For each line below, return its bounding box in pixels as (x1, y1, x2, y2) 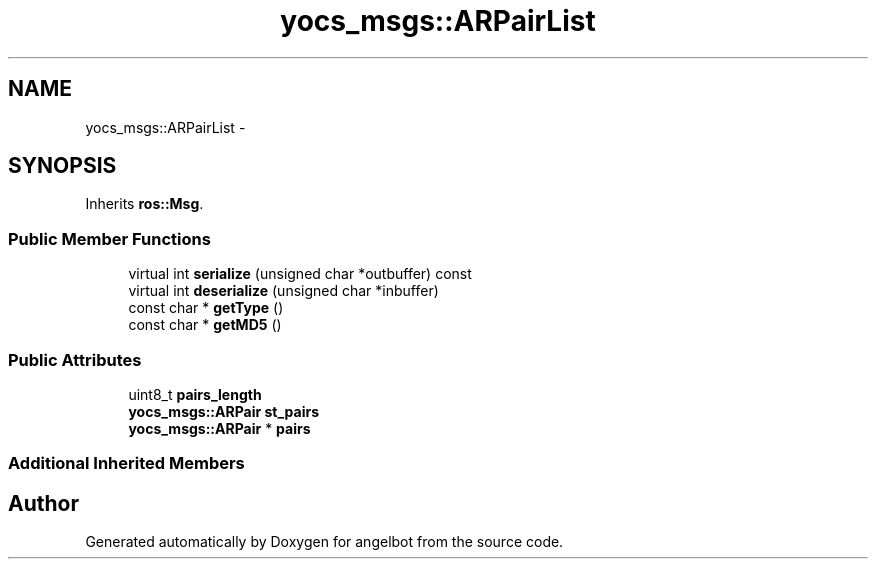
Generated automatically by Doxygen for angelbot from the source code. (85, 533, 564, 551)
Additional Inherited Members (8, 453, 245, 474)
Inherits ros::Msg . (85, 195, 204, 213)
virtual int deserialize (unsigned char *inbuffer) (128, 282, 439, 300)
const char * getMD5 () (128, 316, 282, 334)
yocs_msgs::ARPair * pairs (128, 419, 311, 437)
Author (8, 490, 79, 516)
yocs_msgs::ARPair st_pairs (128, 402, 320, 420)
